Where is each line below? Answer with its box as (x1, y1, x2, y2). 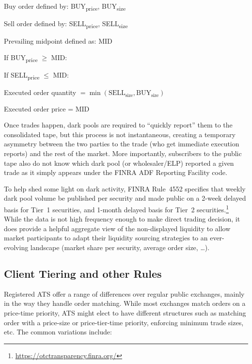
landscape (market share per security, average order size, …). (30, 242, 210, 253)
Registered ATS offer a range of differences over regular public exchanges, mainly (4, 288, 245, 299)
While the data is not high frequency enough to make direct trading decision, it (4, 214, 240, 224)
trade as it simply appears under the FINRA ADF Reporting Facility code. (4, 167, 227, 177)
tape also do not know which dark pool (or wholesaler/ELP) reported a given (4, 158, 234, 168)
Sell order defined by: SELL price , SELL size (4, 18, 128, 30)
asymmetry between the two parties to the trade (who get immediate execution (4, 139, 239, 149)
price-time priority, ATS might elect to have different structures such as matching (4, 308, 246, 318)
